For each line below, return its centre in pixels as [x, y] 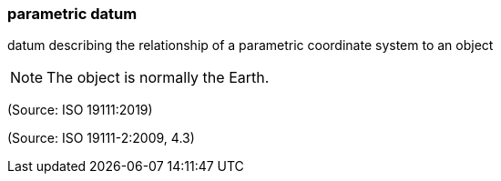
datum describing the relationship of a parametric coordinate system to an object [250, 45]
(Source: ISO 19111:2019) [80, 110]
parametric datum [72, 14]
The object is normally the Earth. [158, 78]
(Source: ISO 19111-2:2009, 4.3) [101, 138]
